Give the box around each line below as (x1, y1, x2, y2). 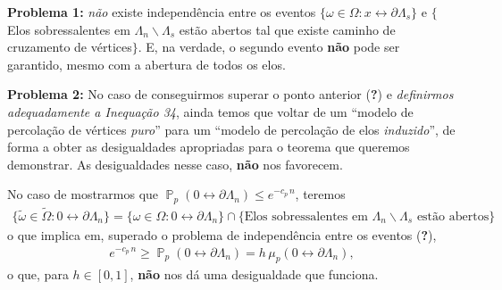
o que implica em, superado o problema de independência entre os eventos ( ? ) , (7, 226, 437, 244)
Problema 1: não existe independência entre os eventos (7, 3, 316, 21)
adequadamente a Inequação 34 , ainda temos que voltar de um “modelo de (7, 102, 414, 120)
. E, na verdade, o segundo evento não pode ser (138, 37, 400, 56)
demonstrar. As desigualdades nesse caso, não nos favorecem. (7, 154, 343, 173)
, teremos (295, 185, 346, 203)
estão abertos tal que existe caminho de (179, 20, 396, 38)
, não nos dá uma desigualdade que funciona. (130, 265, 379, 284)
